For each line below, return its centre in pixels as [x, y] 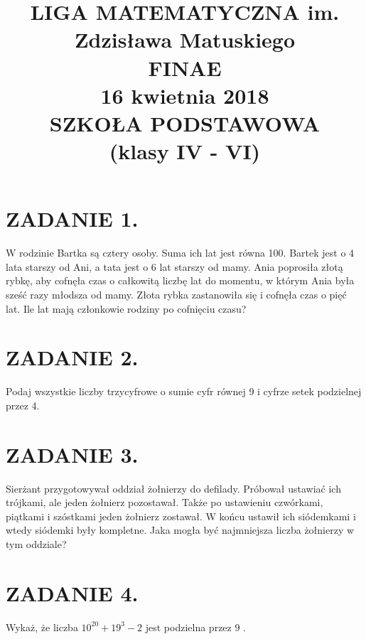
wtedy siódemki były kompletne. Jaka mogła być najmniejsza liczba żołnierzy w [180, 530]
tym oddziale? [36, 544]
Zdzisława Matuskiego [185, 39]
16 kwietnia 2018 [185, 95]
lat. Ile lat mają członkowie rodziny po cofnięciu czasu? [126, 308]
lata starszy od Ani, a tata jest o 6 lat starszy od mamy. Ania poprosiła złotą [174, 266]
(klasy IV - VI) [185, 151]
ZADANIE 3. [72, 454]
